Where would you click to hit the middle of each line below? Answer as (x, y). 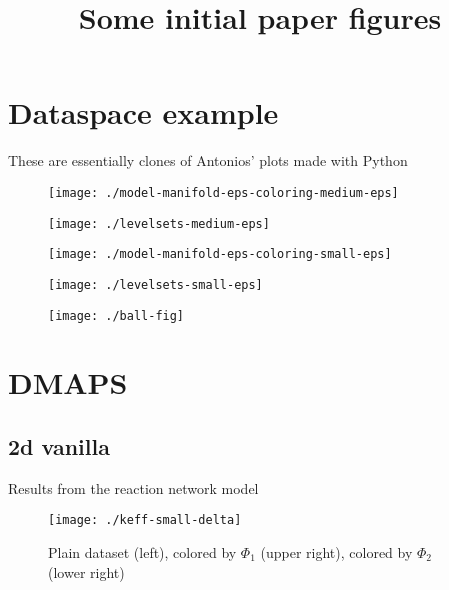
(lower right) (86, 571)
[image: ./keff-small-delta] (145, 520)
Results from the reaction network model (133, 487)
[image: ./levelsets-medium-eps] (159, 223)
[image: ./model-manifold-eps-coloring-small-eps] (220, 254)
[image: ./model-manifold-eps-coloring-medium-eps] (223, 192)
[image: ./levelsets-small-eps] (155, 284)
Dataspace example (143, 112)
